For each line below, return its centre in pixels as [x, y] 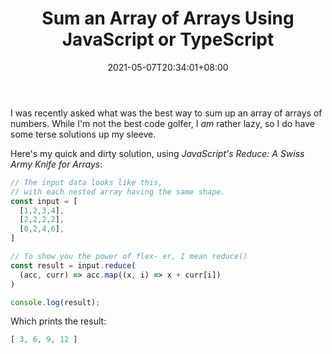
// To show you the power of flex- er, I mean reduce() [129, 257]
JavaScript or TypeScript [168, 39]
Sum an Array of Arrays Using [168, 18]
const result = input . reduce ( [73, 265]
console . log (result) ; [55, 302]
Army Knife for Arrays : [56, 164]
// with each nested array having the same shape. [118, 192]
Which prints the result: [58, 321]
